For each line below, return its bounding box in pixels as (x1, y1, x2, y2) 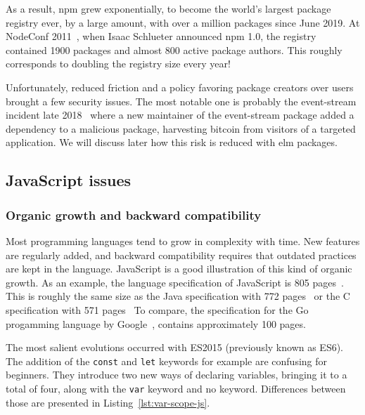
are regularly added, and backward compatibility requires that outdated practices (6, 247, 357, 262)
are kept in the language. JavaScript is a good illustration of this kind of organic (6, 261, 352, 276)
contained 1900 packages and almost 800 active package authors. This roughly (6, 42, 342, 57)
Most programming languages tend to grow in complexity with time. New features (6, 233, 360, 248)
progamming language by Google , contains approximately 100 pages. (6, 316, 306, 331)
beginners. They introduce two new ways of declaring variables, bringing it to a (6, 367, 347, 382)
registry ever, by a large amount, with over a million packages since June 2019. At (6, 15, 360, 29)
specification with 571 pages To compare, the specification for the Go (6, 302, 309, 317)
